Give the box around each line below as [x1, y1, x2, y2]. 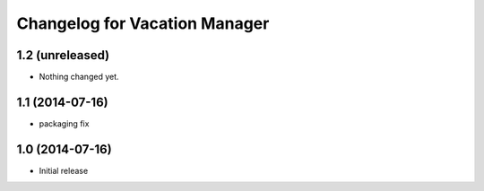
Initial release [39, 165, 89, 176]
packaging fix [39, 117, 90, 129]
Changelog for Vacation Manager [16, 13, 270, 33]
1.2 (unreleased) [16, 48, 110, 63]
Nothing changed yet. [39, 72, 120, 82]
